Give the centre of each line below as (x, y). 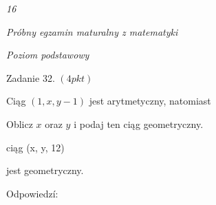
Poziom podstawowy (48, 55)
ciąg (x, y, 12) (35, 147)
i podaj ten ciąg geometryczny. (139, 123)
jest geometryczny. (45, 170)
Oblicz (20, 123)
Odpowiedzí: (32, 193)
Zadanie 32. (31, 77)
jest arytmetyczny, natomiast (150, 101)
